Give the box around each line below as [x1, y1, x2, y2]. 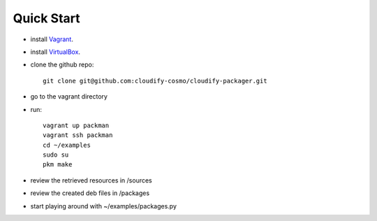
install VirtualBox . [30, 48, 80, 56]
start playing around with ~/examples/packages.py [30, 201, 177, 210]
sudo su [43, 151, 69, 159]
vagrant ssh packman [43, 131, 113, 139]
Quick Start [13, 10, 80, 26]
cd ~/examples [43, 141, 91, 149]
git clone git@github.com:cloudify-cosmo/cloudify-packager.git [43, 77, 268, 85]
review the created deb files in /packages [30, 189, 150, 197]
